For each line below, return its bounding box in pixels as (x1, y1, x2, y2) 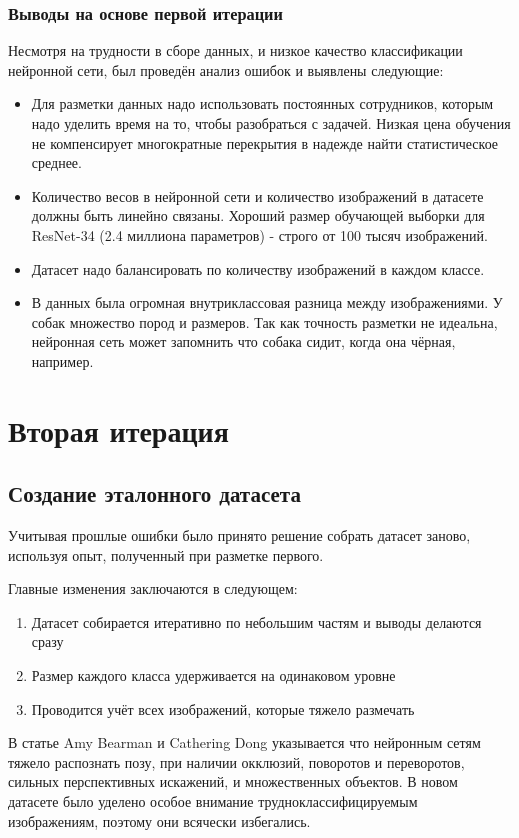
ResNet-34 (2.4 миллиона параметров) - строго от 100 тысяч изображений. (31, 224, 488, 245)
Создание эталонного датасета (8, 478, 301, 509)
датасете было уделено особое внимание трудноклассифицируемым (8, 791, 418, 812)
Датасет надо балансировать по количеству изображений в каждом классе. (31, 258, 485, 279)
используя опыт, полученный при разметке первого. (8, 544, 324, 565)
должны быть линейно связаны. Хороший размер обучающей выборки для (31, 205, 485, 226)
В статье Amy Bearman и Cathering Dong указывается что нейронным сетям (8, 732, 481, 753)
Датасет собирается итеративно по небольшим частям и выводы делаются (31, 611, 482, 632)
